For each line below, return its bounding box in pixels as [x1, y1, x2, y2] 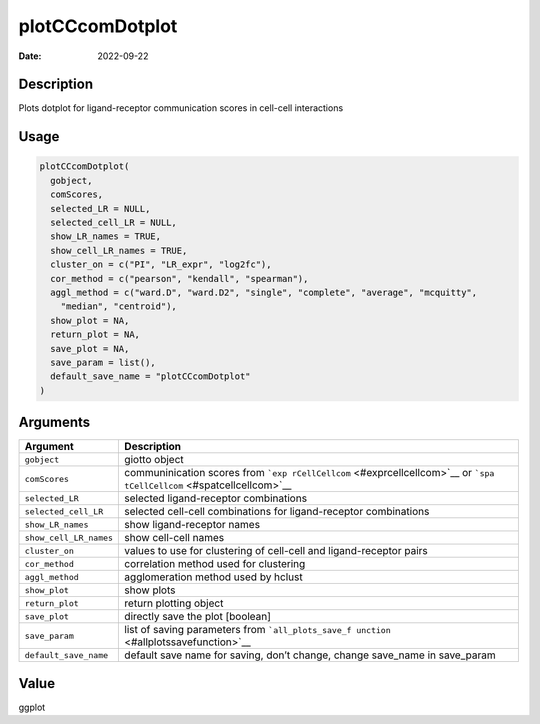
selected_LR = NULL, [50, 203, 151, 214]
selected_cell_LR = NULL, [50, 217, 177, 229]
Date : [18, 50, 42, 62]
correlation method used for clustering [124, 557, 306, 571]
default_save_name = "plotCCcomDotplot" [50, 371, 251, 382]
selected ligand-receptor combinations [124, 491, 308, 505]
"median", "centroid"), [60, 301, 177, 312]
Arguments [18, 414, 91, 431]
